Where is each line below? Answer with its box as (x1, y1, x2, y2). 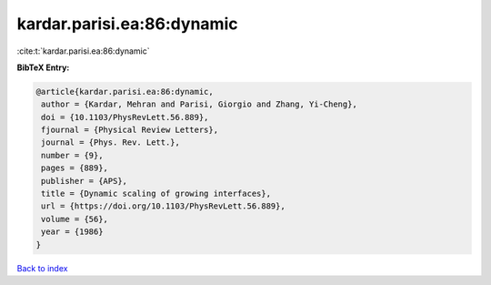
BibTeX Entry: (16, 62, 70, 73)
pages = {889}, (41, 163, 109, 173)
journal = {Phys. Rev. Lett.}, (41, 137, 181, 148)
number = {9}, (41, 150, 104, 160)
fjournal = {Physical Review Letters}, (41, 125, 218, 136)
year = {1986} (41, 227, 104, 237)
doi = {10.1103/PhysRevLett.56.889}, (41, 112, 209, 122)
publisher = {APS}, (41, 176, 127, 186)
